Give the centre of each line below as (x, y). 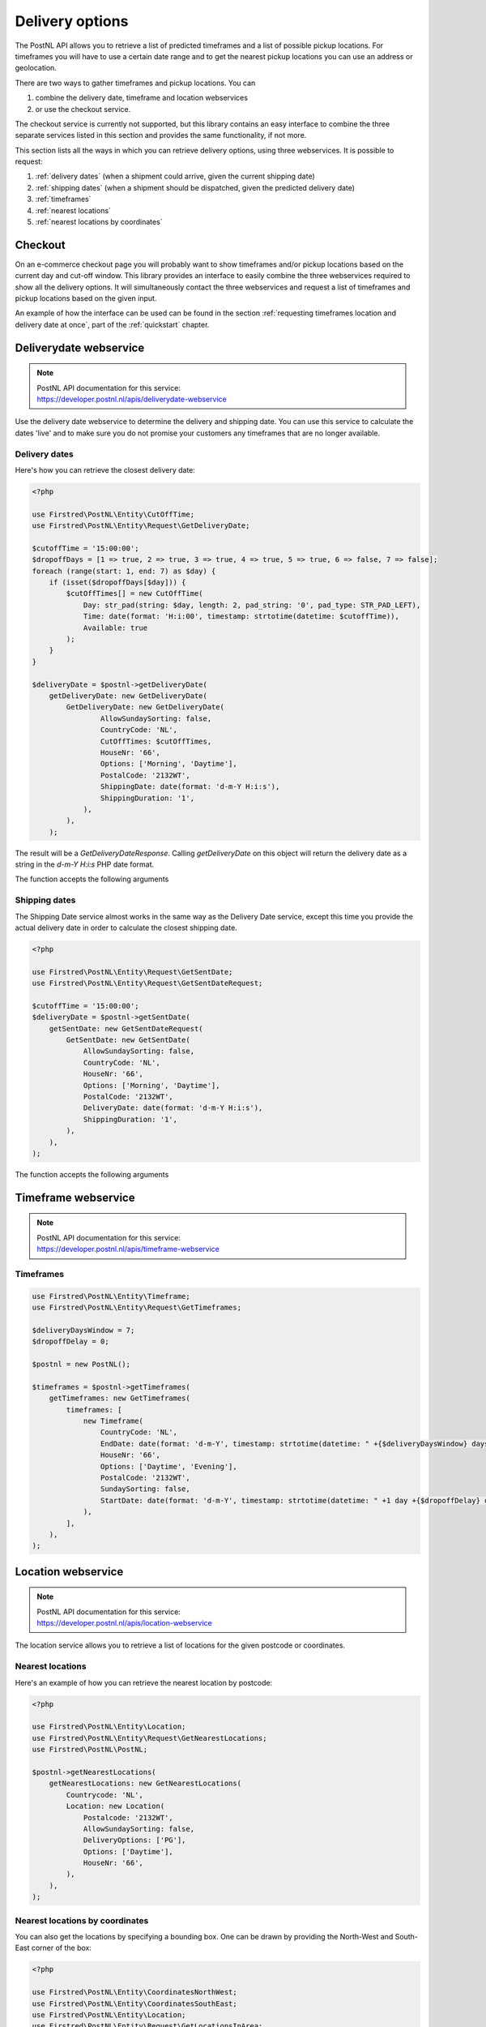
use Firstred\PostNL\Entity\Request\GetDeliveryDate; (141, 526)
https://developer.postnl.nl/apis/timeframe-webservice (128, 1249)
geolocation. (36, 68)
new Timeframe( (113, 1421)
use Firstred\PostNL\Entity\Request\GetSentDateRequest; (147, 984)
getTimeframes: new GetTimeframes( (119, 1398)
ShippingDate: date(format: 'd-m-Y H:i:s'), (190, 787)
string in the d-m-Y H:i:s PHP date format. (85, 864)
